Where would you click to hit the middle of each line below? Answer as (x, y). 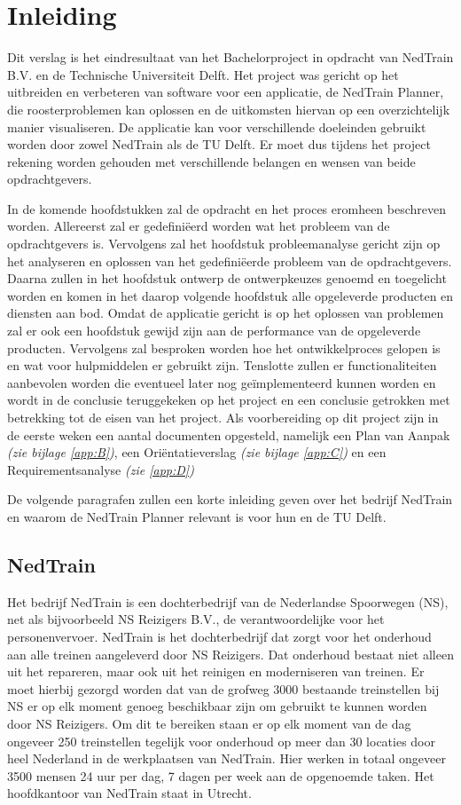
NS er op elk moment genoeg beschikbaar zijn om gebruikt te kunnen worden (217, 706)
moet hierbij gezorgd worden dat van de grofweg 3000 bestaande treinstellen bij (223, 688)
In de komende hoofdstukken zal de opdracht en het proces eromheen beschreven (227, 208)
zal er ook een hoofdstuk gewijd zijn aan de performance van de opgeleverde (214, 331)
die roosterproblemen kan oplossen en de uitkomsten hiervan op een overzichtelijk (229, 109)
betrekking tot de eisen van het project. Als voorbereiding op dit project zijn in (223, 417)
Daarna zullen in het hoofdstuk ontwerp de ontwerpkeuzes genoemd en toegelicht (227, 278)
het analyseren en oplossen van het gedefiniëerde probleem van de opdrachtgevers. (230, 260)
